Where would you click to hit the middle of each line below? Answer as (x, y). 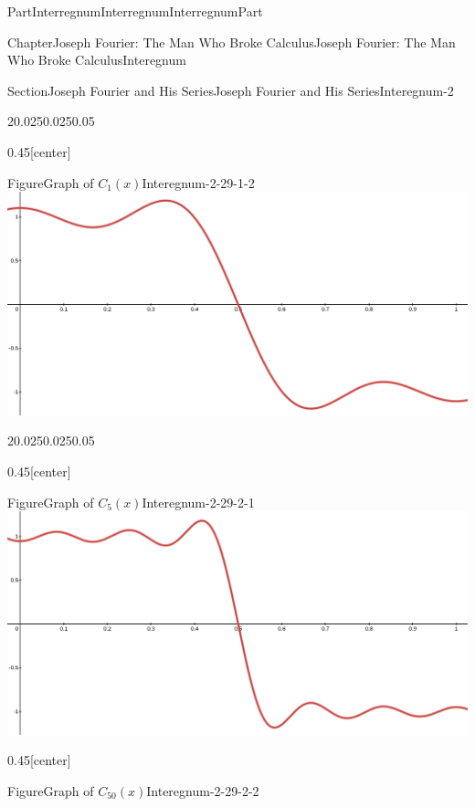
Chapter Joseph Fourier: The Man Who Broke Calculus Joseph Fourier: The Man (232, 42)
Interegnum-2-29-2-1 (198, 502)
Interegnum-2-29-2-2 (203, 790)
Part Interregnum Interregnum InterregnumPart (135, 11)
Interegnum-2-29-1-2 (198, 182)
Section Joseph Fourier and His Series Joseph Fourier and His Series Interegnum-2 (231, 90)
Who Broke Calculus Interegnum (97, 60)
